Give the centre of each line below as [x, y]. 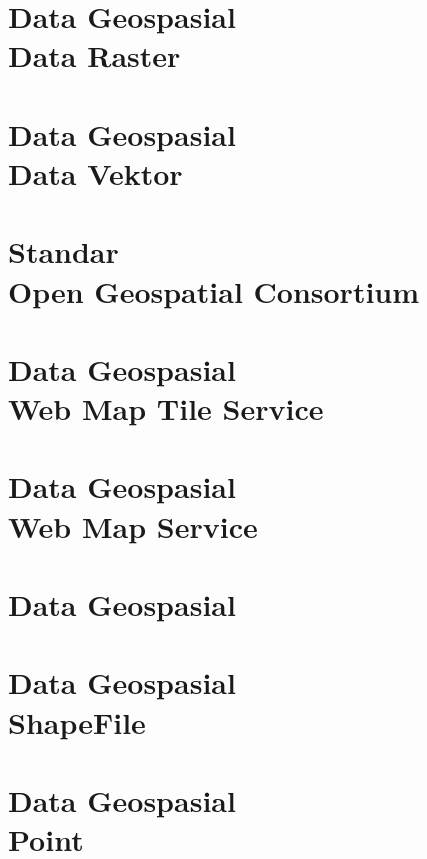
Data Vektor [95, 172]
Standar [63, 251]
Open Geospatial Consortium [214, 290]
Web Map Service [133, 525]
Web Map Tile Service [166, 408]
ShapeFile [77, 721]
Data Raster [94, 55]
